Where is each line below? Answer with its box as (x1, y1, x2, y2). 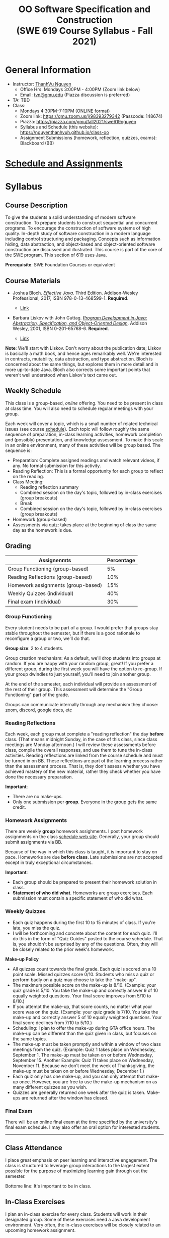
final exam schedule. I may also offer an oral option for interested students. (5, 1124, 161, 1130)
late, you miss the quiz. (12, 925, 61, 931)
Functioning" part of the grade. (5, 692, 69, 698)
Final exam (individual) (8, 598, 61, 605)
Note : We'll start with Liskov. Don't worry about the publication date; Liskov (5, 345, 161, 351)
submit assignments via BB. (5, 839, 63, 845)
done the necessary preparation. (5, 774, 73, 780)
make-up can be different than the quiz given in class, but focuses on (12, 1030, 157, 1036)
